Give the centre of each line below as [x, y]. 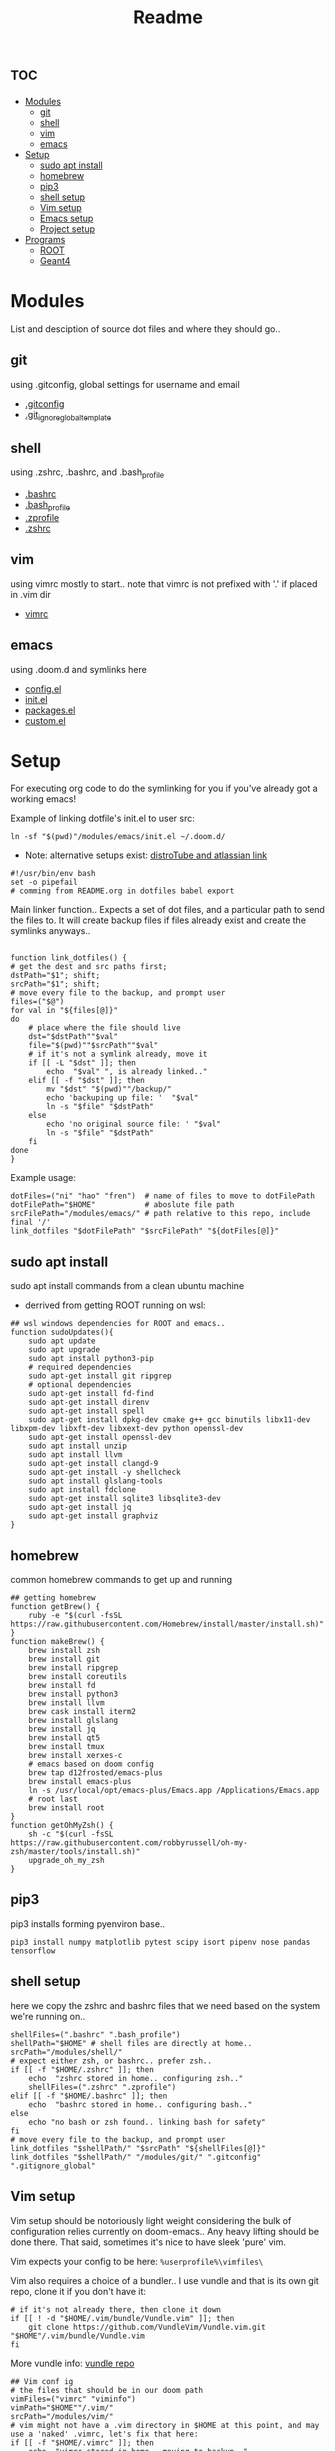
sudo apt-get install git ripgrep [100, 1376]
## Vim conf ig [42, 2381]
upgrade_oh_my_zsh [66, 1861]
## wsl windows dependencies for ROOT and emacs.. [118, 1324]
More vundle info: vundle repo [72, 2363]
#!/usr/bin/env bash [53, 874]
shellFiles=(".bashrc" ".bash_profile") [96, 2034]
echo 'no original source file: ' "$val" [134, 1124]
